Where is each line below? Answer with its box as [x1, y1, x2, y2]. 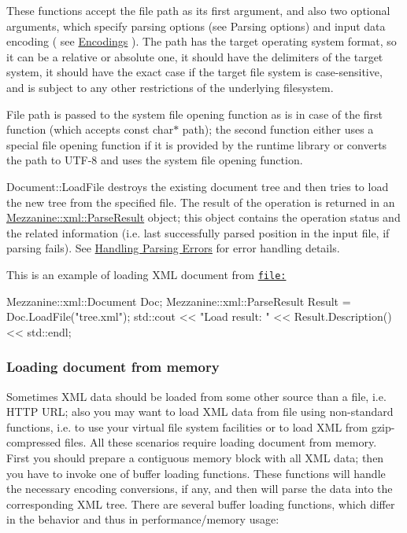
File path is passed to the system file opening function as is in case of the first [6, 105, 383, 122]
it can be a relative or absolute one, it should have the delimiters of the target [6, 48, 383, 64]
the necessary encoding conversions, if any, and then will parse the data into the [6, 480, 393, 497]
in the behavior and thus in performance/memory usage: [6, 511, 279, 527]
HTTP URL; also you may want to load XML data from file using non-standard [6, 403, 394, 420]
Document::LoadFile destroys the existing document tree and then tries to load [6, 178, 389, 194]
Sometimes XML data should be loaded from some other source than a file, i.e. [6, 388, 387, 404]
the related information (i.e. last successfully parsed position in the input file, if [6, 224, 390, 241]
